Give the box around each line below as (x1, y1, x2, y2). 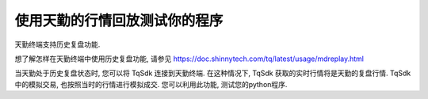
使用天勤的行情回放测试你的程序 (14, 12, 224, 29)
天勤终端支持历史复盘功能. (14, 40, 101, 49)
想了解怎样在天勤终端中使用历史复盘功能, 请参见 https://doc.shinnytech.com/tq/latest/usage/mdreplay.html (14, 54, 365, 63)
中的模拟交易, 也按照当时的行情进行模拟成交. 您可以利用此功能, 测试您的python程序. (14, 79, 288, 89)
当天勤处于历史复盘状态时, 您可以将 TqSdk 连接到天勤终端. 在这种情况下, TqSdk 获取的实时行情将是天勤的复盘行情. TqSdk (14, 68, 411, 78)
